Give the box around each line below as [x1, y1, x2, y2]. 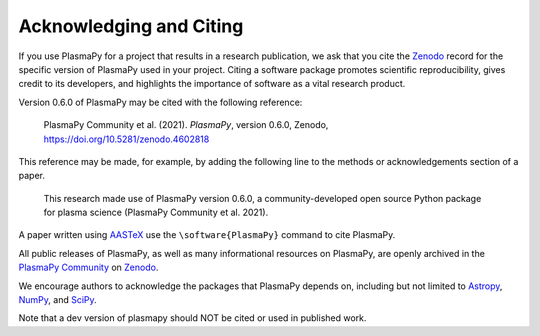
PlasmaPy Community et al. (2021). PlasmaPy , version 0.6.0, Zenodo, [43, 119, 329, 131]
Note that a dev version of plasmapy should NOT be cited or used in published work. [18, 312, 367, 324]
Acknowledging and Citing [18, 15, 244, 37]
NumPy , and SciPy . [18, 294, 97, 306]
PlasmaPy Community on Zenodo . [18, 261, 159, 274]
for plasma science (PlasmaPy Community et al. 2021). [43, 206, 269, 219]
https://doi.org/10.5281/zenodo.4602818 [43, 133, 210, 145]
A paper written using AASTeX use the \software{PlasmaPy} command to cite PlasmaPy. [18, 229, 396, 241]
